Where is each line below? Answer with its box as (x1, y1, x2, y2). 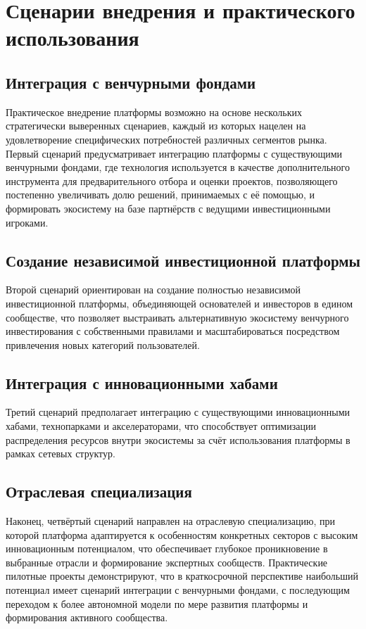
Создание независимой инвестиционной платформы (6, 249, 360, 271)
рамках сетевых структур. (6, 446, 115, 461)
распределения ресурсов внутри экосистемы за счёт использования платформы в (6, 432, 351, 447)
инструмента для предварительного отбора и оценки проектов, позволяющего (6, 173, 338, 188)
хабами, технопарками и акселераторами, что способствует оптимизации (6, 419, 316, 433)
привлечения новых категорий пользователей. (6, 337, 200, 352)
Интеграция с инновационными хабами (6, 371, 278, 393)
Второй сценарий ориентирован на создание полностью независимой (6, 282, 301, 297)
